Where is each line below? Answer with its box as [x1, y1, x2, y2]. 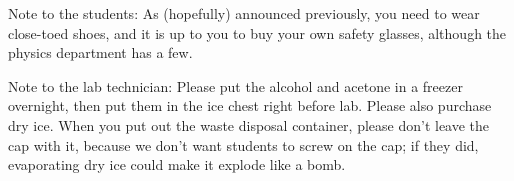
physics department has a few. [8, 42, 193, 63]
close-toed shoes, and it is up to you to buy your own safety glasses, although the [8, 22, 507, 43]
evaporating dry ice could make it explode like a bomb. [8, 154, 346, 175]
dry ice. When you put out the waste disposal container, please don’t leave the [8, 114, 490, 135]
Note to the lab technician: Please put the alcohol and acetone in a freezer [8, 75, 463, 96]
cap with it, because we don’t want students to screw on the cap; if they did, [8, 134, 479, 155]
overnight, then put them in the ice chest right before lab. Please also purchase [8, 95, 492, 116]
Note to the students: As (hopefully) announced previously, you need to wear [8, 3, 480, 23]
